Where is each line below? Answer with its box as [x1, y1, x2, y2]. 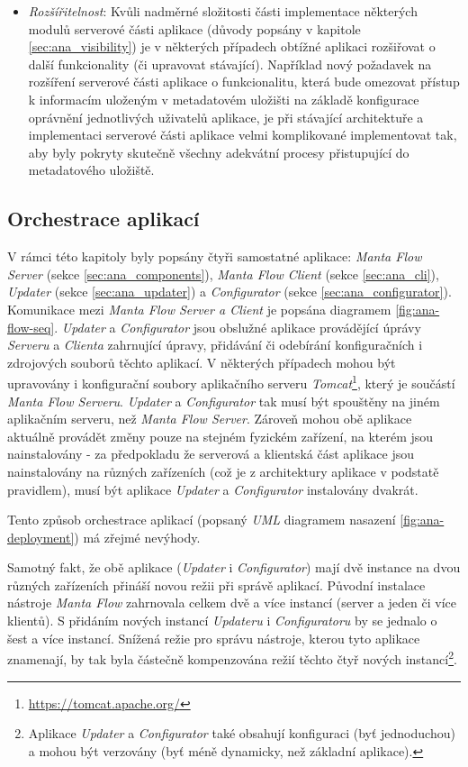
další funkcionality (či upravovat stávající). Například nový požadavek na [28, 54, 432, 73]
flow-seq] [7, 317, 55, 336]
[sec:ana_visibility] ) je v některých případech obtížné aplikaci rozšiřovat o [28, 37, 436, 56]
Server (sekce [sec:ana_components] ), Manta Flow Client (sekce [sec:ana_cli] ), [7, 264, 439, 283]
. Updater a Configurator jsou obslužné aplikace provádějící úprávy [54, 317, 421, 336]
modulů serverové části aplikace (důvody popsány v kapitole [28, 19, 361, 38]
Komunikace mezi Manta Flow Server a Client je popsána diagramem [7, 299, 391, 318]
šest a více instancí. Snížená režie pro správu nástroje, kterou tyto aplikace [7, 628, 420, 647]
